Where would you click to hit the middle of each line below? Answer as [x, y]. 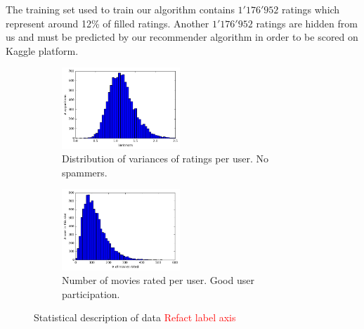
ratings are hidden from [307, 23]
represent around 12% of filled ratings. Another [108, 23]
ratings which [311, 9]
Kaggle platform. [42, 50]
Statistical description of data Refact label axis [135, 317]
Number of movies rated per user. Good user [158, 280]
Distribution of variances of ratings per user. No [165, 159]
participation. [91, 293]
